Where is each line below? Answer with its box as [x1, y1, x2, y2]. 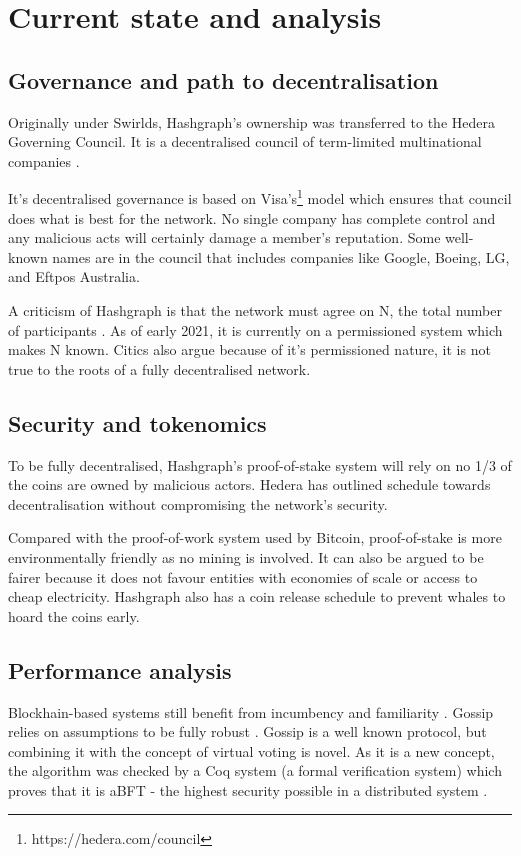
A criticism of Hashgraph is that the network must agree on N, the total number [8, 299, 502, 320]
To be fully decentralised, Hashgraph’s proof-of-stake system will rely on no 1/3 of [8, 454, 512, 475]
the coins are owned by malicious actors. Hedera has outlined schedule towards [8, 474, 491, 495]
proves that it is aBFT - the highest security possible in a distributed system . [8, 779, 488, 800]
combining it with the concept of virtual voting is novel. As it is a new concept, [8, 740, 495, 761]
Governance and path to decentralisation [8, 64, 439, 95]
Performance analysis [8, 654, 232, 685]
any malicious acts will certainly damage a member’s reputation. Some [8, 227, 441, 248]
